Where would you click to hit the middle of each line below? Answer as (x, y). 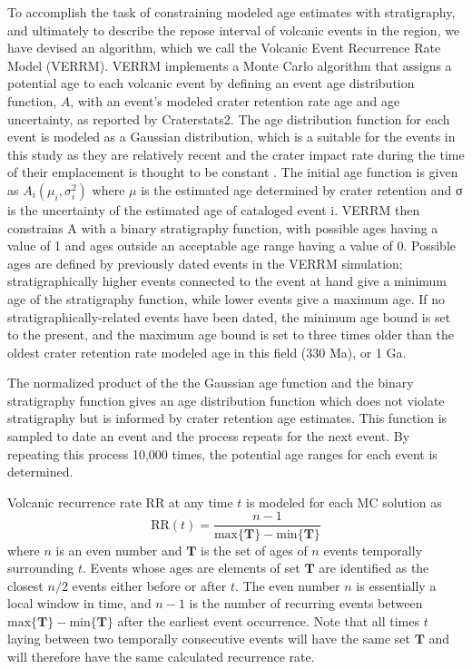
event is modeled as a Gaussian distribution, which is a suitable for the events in (231, 137)
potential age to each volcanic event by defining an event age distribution (211, 83)
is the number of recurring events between (306, 603)
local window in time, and (79, 603)
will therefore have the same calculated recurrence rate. (161, 657)
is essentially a (396, 585)
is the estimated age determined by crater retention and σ (302, 189)
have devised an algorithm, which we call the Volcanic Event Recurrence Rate (224, 48)
